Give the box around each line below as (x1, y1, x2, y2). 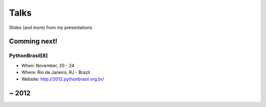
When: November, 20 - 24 (21, 62, 75, 68)
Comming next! (9, 37, 58, 46)
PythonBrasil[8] (9, 52, 48, 59)
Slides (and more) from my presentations (9, 25, 93, 30)
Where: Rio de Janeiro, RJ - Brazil (21, 69, 91, 76)
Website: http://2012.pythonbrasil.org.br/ (21, 76, 104, 82)
